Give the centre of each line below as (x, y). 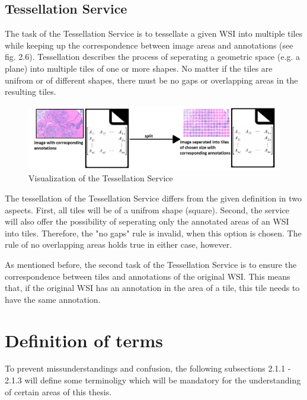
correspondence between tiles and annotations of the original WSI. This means (148, 276)
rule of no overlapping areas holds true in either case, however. (119, 244)
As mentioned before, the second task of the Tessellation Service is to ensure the (151, 264)
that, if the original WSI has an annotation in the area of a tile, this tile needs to (152, 288)
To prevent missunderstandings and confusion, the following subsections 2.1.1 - (148, 368)
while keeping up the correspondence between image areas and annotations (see (149, 45)
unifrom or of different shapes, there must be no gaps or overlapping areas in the (151, 80)
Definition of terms (84, 340)
